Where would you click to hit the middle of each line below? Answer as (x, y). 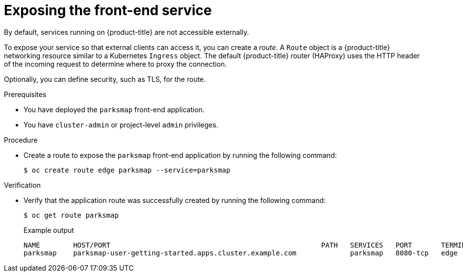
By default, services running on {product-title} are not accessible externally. (127, 32)
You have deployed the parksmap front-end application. (114, 109)
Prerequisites (25, 94)
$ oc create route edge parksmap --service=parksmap (127, 170)
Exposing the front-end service (108, 10)
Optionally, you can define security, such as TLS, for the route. (105, 79)
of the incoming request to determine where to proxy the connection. (116, 64)
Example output (49, 230)
